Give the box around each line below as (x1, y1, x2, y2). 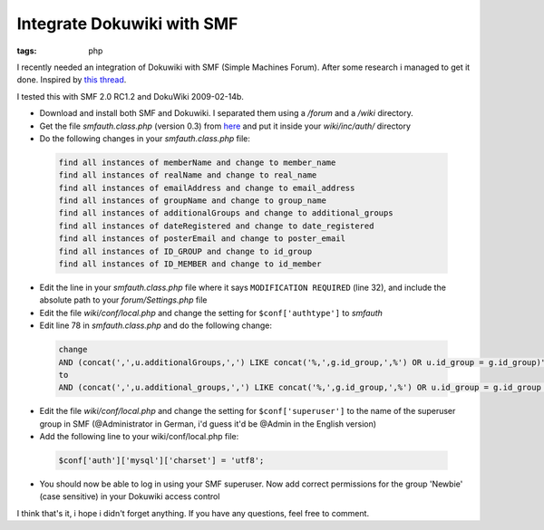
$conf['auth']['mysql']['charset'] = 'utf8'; (58, 456, 265, 466)
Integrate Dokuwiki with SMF (16, 14, 238, 34)
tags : (16, 45, 37, 56)
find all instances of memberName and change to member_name (58, 157, 336, 168)
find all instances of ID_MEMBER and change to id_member (58, 259, 322, 269)
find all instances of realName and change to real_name (58, 170, 317, 180)
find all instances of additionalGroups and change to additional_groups (58, 208, 393, 218)
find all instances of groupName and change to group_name (58, 196, 326, 206)
